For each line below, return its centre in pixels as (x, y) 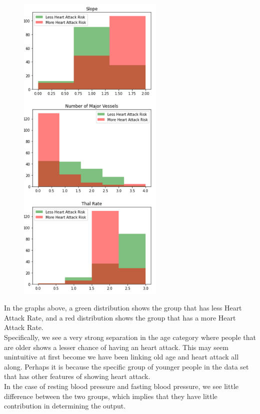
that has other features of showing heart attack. (77, 376)
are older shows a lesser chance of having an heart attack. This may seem (116, 347)
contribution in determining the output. (65, 406)
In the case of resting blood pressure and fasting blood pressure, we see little (121, 386)
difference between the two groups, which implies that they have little (111, 396)
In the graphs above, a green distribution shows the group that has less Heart (123, 308)
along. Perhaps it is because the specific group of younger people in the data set (126, 366)
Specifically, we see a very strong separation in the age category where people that (130, 337)
